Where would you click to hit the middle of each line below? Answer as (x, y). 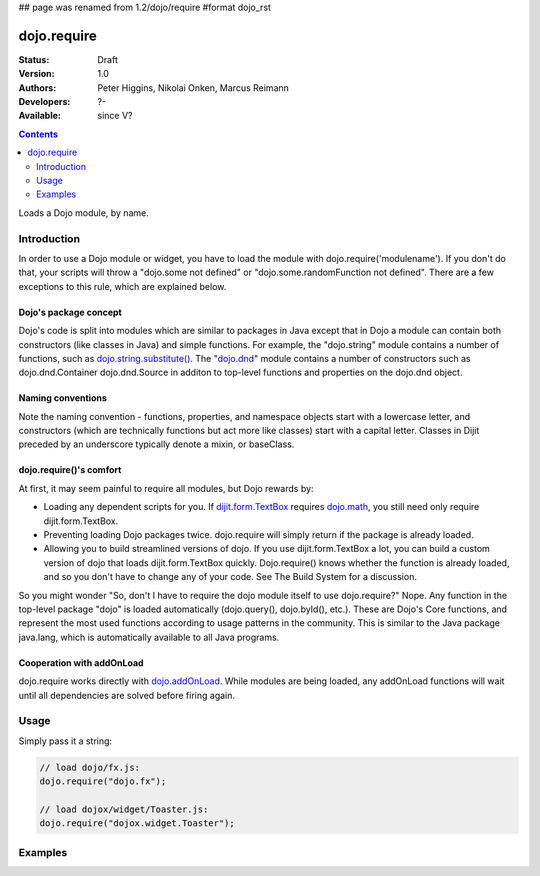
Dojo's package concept (70, 312)
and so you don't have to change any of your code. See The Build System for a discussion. (230, 577)
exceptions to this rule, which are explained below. (122, 286)
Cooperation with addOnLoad (81, 662)
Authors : (37, 87)
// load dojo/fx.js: (89, 767)
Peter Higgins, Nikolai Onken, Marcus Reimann (193, 87)
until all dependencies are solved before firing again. (126, 695)
